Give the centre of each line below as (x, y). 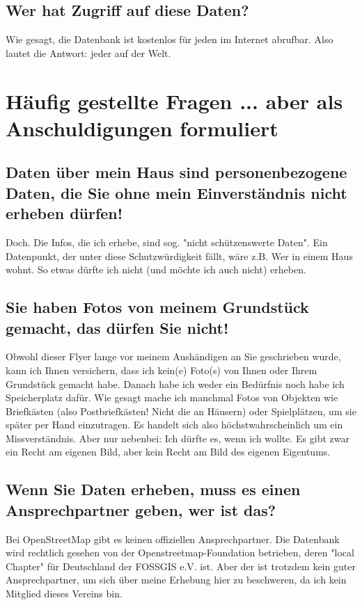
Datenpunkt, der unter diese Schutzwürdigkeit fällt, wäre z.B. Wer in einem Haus (179, 256)
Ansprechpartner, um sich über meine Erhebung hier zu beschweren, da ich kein (176, 580)
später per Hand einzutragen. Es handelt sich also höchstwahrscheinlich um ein (174, 425)
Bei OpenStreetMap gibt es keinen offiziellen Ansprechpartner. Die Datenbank (173, 539)
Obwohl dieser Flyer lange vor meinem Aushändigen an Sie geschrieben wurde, (173, 356)
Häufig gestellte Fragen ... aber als (174, 100)
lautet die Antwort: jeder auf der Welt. (88, 53)
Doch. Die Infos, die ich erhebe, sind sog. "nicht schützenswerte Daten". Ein (167, 242)
